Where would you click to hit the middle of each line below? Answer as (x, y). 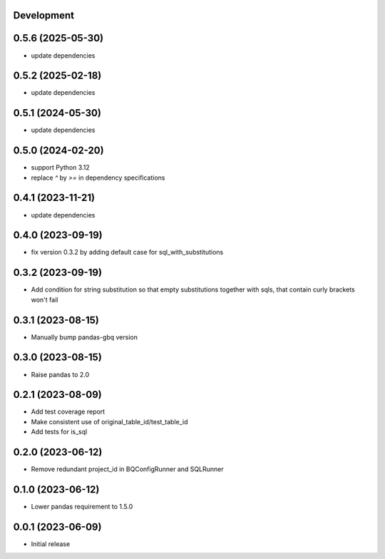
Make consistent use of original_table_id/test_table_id (109, 421)
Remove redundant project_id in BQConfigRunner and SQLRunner (127, 469)
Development (44, 15)
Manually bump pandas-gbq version (84, 337)
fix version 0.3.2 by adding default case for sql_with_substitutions (127, 252)
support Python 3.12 (61, 168)
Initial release (51, 544)
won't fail (45, 299)
